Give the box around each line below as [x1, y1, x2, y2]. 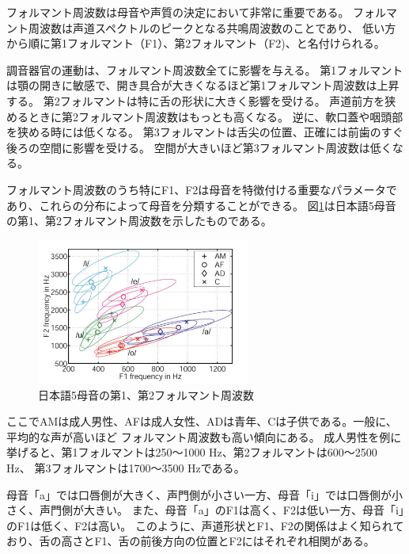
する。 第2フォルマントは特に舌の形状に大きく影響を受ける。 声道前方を [6, 92, 385, 109]
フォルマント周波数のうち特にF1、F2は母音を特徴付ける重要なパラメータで [6, 181, 397, 197]
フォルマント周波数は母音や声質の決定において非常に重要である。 [6, 4, 350, 20]
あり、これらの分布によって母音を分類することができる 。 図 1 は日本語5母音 [6, 197, 396, 213]
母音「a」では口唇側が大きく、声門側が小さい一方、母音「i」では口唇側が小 [6, 486, 403, 502]
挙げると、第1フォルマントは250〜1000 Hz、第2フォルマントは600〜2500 [6, 444, 377, 460]
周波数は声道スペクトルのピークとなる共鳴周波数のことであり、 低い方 [28, 19, 396, 36]
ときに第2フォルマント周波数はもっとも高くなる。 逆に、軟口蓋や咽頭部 [28, 108, 403, 124]
